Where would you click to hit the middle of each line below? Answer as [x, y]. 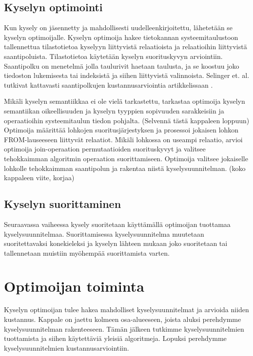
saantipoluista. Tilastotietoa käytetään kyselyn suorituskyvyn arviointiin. [113, 56]
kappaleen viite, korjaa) [39, 178]
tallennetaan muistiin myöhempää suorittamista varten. [87, 253]
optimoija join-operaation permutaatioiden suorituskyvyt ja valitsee [105, 149]
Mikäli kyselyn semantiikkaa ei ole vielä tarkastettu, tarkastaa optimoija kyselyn [125, 101]
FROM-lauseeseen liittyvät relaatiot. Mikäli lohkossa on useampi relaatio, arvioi [123, 139]
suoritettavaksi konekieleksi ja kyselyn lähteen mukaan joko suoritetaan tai [116, 243]
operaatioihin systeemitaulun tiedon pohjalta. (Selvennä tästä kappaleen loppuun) [127, 120]
